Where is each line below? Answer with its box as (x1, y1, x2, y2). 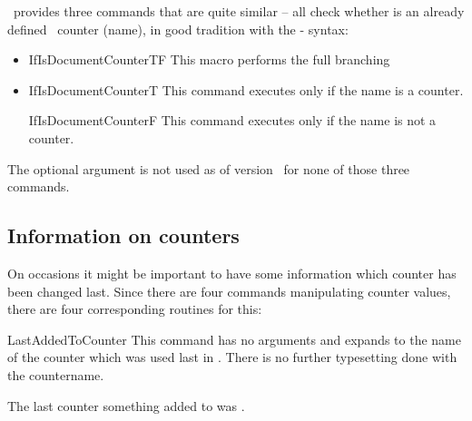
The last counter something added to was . (7, 396, 245, 415)
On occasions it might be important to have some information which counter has (7, 263, 457, 282)
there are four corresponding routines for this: (7, 299, 262, 318)
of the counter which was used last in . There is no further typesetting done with (7, 348, 457, 367)
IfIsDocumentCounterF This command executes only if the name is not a (28, 111, 437, 130)
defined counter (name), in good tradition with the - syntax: (7, 19, 349, 38)
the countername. (7, 365, 104, 384)
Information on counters (7, 221, 240, 250)
